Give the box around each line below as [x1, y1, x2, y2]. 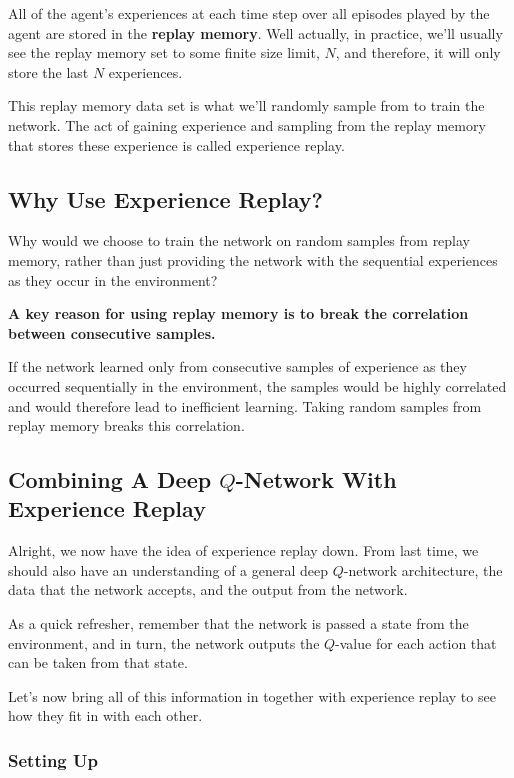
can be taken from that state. [8, 652, 188, 673]
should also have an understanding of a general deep [8, 559, 328, 580]
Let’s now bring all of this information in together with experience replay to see [8, 685, 496, 706]
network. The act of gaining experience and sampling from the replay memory [8, 114, 486, 135]
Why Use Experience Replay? [8, 183, 324, 214]
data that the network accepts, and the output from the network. [8, 579, 408, 600]
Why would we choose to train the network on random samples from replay [8, 230, 471, 251]
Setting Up [8, 747, 98, 772]
